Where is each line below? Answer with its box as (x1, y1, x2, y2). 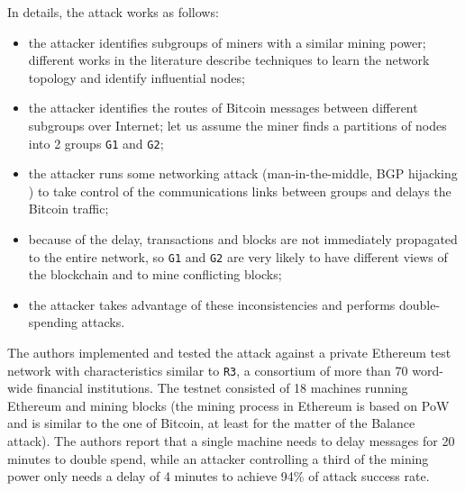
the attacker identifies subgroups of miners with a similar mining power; (28, 32, 426, 51)
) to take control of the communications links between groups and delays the (28, 181, 451, 200)
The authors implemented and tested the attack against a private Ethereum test (7, 343, 451, 362)
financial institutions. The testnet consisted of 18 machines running (36, 378, 408, 397)
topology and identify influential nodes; (28, 68, 245, 86)
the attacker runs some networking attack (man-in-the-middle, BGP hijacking (28, 164, 458, 183)
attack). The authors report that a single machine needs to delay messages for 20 (7, 432, 455, 450)
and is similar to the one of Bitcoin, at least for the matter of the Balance (7, 414, 415, 432)
